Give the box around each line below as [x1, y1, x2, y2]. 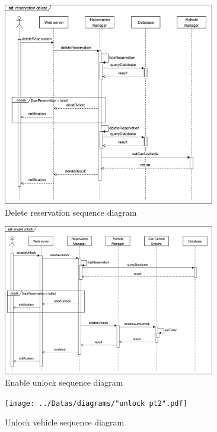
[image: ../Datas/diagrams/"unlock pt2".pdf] [5, 399, 187, 408]
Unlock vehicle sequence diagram [5, 416, 125, 428]
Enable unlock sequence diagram [5, 376, 123, 389]
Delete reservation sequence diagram [5, 206, 137, 218]
